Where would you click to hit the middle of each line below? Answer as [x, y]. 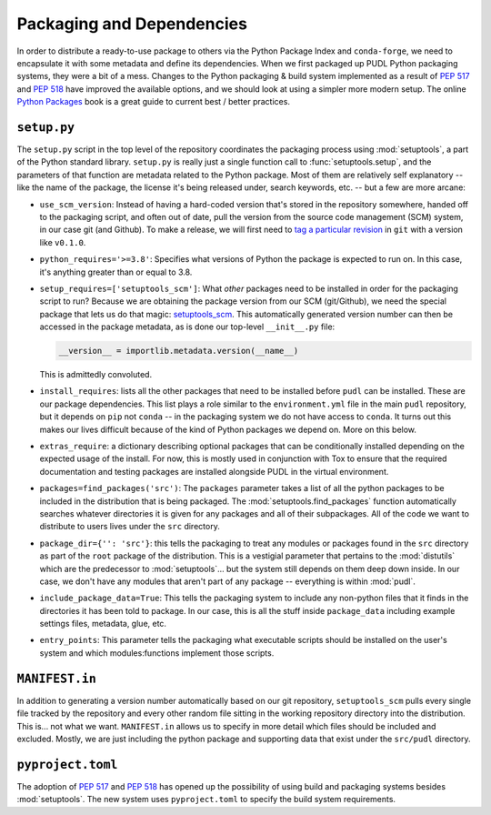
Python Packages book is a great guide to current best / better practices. [154, 102]
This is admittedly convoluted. [96, 375]
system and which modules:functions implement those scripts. [157, 653]
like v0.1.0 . [63, 242]
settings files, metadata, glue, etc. [103, 624]
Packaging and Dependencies [132, 24]
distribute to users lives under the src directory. [130, 527]
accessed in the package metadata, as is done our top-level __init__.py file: [187, 327]
